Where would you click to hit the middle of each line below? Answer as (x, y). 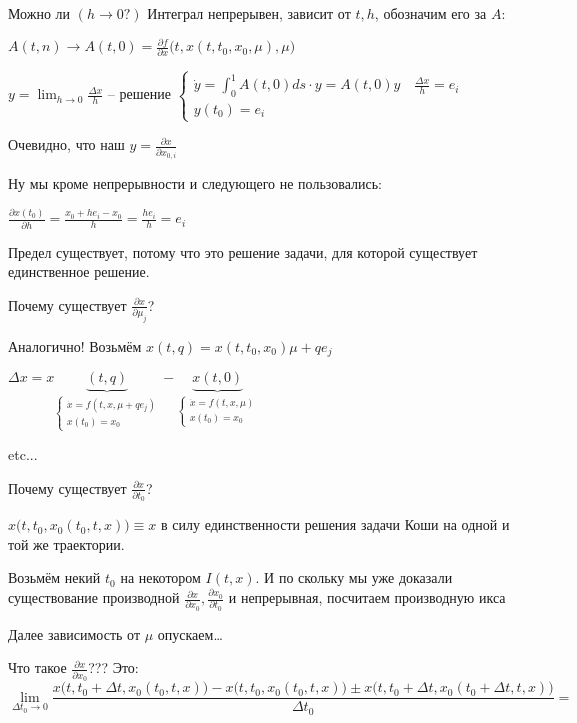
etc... (23, 453)
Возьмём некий (54, 577)
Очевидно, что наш (66, 144)
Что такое (37, 667)
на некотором (160, 577)
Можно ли (39, 13)
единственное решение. (79, 271)
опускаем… (190, 633)
